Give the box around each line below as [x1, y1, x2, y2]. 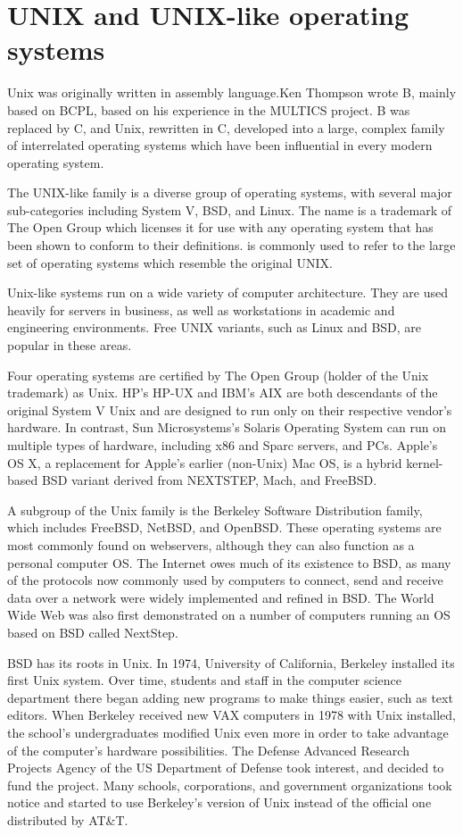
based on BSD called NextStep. [7, 622, 178, 641]
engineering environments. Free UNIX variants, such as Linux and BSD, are [7, 318, 422, 337]
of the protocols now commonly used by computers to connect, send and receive [7, 571, 443, 589]
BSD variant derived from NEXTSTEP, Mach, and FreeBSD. [41, 471, 377, 489]
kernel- [406, 453, 443, 472]
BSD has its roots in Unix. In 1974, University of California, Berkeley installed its [7, 653, 455, 672]
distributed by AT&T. [7, 810, 128, 829]
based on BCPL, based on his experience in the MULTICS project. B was [7, 100, 410, 119]
